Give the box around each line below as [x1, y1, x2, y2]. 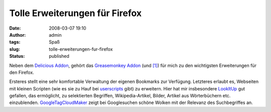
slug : [9, 46, 20, 52]
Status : [9, 53, 25, 59]
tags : [9, 39, 21, 45]
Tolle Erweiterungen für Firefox [9, 8, 142, 19]
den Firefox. [9, 69, 35, 75]
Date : [9, 25, 21, 31]
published [49, 53, 70, 59]
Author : [9, 32, 26, 38]
